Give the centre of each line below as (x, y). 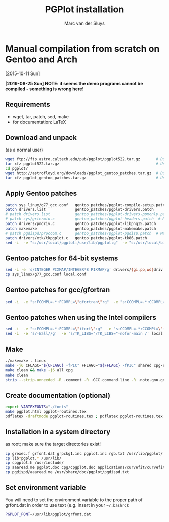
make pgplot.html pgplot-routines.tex (46, 412)
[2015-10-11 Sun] (23, 73)
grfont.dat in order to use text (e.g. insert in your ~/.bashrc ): (67, 505)
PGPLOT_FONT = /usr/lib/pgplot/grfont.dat (48, 514)
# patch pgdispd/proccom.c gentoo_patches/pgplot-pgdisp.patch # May (86, 233)
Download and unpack (41, 138)
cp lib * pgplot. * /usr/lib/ (33, 458)
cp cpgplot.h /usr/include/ (35, 463)
